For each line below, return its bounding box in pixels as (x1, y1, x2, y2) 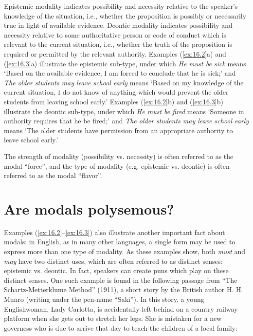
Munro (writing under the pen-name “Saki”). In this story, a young (4, 294, 204, 304)
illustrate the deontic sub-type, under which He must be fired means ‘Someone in (4, 106, 244, 116)
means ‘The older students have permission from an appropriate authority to (4, 125, 233, 135)
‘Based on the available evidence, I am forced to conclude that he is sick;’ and (4, 68, 236, 78)
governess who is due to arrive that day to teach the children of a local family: (4, 322, 237, 333)
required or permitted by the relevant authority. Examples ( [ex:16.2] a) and (4, 48, 226, 59)
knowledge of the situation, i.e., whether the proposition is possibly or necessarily (4, 10, 247, 20)
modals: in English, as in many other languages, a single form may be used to (4, 237, 235, 247)
